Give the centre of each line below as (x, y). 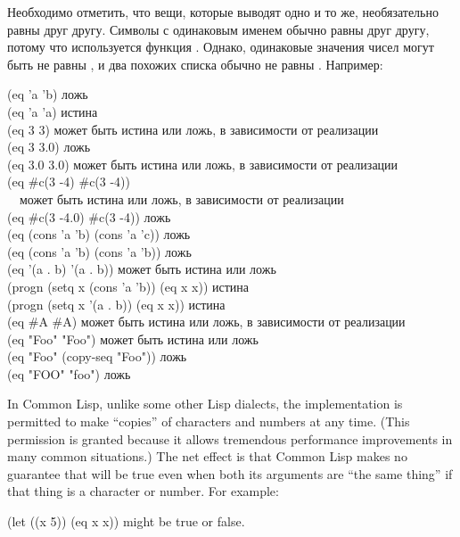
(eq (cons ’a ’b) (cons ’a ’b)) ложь (99, 251)
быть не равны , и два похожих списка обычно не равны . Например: (195, 64)
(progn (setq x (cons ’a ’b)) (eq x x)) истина (128, 286)
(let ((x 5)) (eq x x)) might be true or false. (126, 521)
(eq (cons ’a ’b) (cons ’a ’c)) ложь (99, 234)
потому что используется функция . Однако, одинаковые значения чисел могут (221, 47)
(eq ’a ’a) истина (53, 111)
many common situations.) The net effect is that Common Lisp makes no (207, 456)
